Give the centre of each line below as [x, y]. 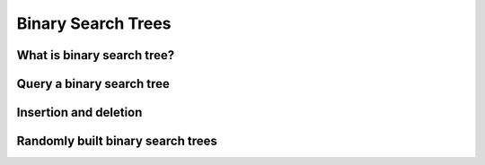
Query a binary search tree [93, 84]
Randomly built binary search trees [117, 141]
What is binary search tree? [96, 55]
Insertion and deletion [79, 113]
